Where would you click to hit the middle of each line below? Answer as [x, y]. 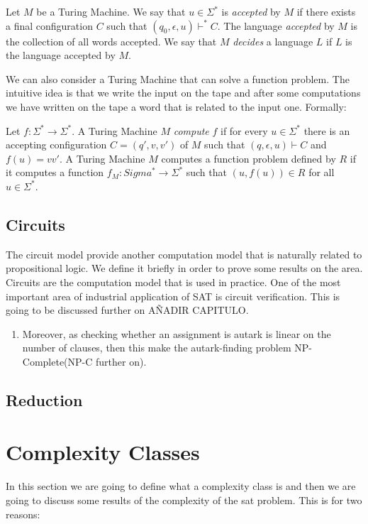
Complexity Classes [103, 452]
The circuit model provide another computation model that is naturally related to [184, 254]
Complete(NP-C [57, 361]
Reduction [44, 399]
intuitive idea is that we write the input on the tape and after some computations [183, 93]
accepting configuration [56, 144]
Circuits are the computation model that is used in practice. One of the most [173, 282]
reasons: [23, 514]
